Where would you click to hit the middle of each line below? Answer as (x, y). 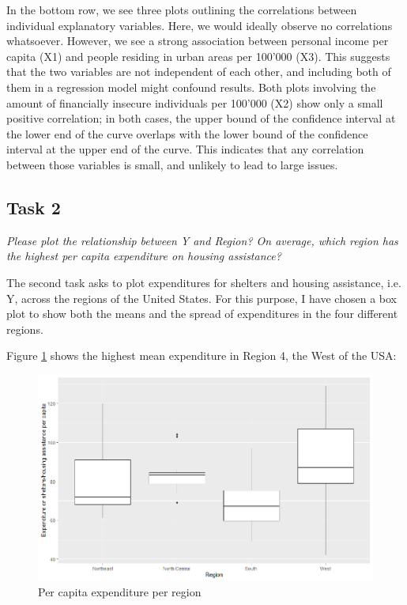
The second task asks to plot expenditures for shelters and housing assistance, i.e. (204, 282)
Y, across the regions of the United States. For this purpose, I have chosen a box (202, 298)
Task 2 (34, 207)
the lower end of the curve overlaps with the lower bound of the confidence (187, 133)
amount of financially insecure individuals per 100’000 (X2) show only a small (195, 102)
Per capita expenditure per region (120, 591)
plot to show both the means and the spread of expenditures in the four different (202, 314)
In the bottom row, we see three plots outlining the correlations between (182, 9)
